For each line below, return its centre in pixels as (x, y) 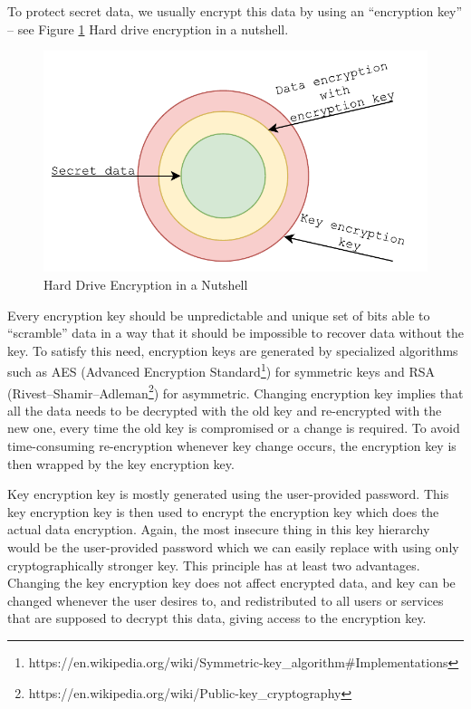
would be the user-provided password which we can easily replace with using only (233, 547)
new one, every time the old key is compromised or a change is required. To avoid (234, 428)
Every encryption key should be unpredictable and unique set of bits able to (219, 315)
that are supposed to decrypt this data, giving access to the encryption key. (217, 618)
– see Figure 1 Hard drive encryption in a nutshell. (148, 29)
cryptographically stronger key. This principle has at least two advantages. (214, 565)
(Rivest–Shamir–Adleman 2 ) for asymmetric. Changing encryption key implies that (235, 391)
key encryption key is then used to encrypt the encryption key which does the (223, 511)
